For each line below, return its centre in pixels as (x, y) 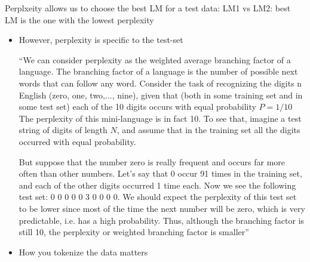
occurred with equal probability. (77, 141)
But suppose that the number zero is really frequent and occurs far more (152, 161)
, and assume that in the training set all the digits (208, 130)
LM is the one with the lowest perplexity (79, 19)
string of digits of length (63, 130)
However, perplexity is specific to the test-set (101, 40)
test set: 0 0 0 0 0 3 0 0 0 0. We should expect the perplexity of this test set (158, 197)
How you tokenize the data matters (83, 252)
